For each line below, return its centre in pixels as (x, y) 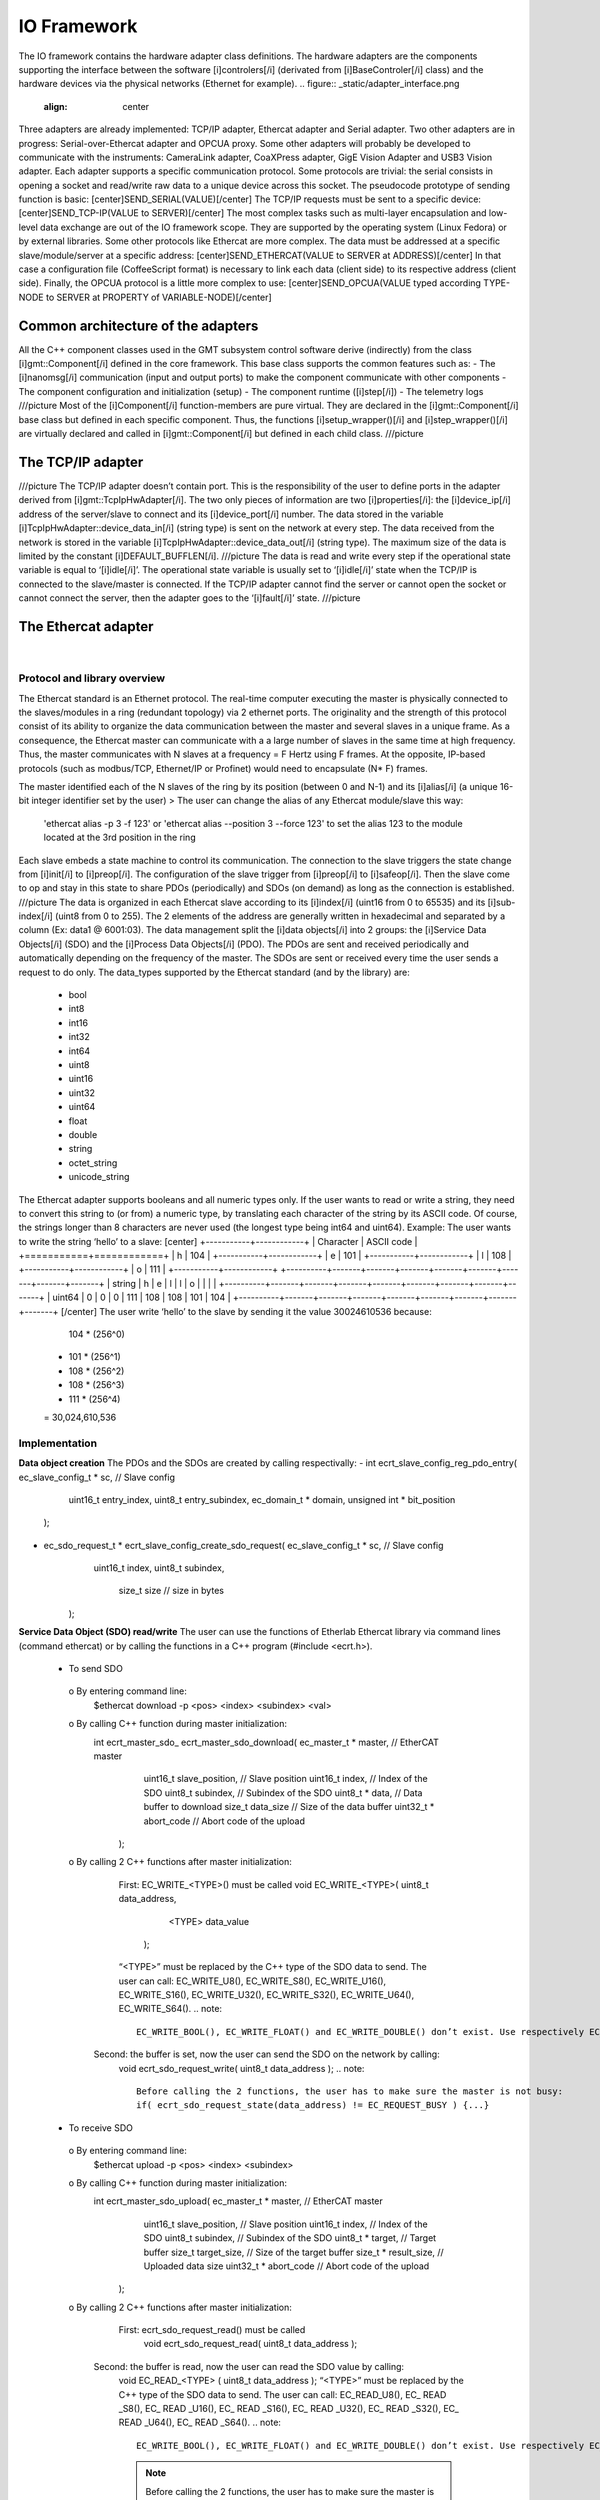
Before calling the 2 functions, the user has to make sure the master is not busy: (350, 2091)
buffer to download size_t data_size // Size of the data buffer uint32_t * (289, 1807)
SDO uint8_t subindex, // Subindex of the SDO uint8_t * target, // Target (290, 2238)
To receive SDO (101, 2127)
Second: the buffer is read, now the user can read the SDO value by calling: (249, 2366)
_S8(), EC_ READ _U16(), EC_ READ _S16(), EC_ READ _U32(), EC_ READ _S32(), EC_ (288, 2409)
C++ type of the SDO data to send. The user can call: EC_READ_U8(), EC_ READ (282, 2394)
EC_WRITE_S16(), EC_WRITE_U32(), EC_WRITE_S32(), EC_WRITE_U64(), (266, 1995)
